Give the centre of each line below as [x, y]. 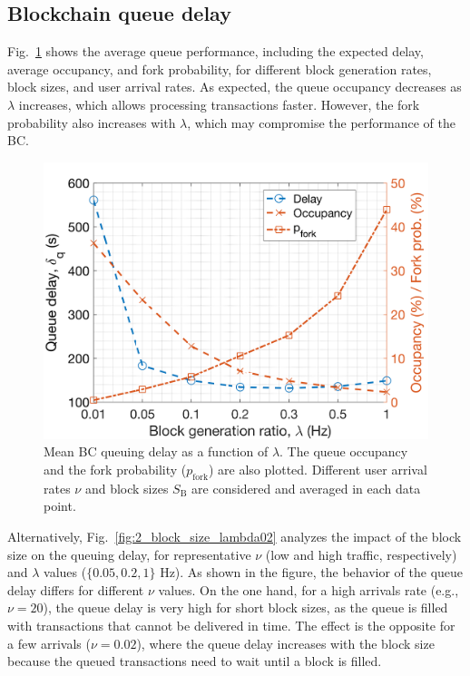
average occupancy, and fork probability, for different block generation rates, [220, 69]
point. [60, 506]
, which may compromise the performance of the [321, 122]
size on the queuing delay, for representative [129, 554]
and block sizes [127, 488]
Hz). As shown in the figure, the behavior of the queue [312, 572]
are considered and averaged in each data [306, 488]
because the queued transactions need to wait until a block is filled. [195, 661]
